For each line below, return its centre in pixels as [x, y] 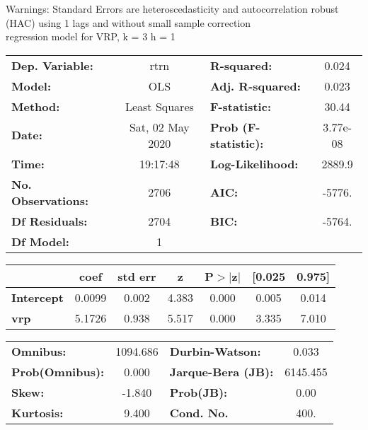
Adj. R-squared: [255, 86]
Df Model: [40, 241]
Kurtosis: [38, 412]
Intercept [38, 297]
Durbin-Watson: [215, 351]
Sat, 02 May [159, 127]
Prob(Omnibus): [58, 371]
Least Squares [159, 106]
